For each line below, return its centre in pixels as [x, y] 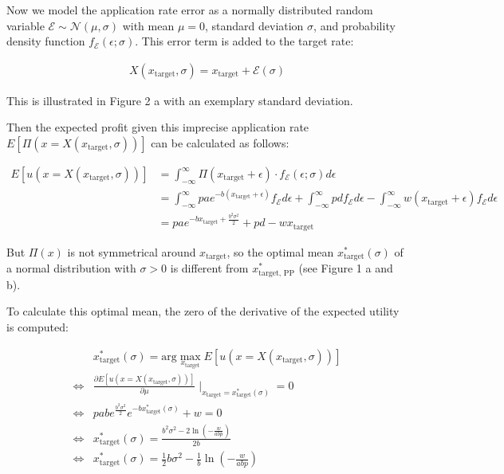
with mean [148, 25]
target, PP [277, 273]
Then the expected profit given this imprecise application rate [158, 127]
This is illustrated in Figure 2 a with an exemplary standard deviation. [180, 100]
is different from [209, 268]
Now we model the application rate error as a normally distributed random [190, 10]
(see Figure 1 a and [346, 268]
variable [26, 25]
